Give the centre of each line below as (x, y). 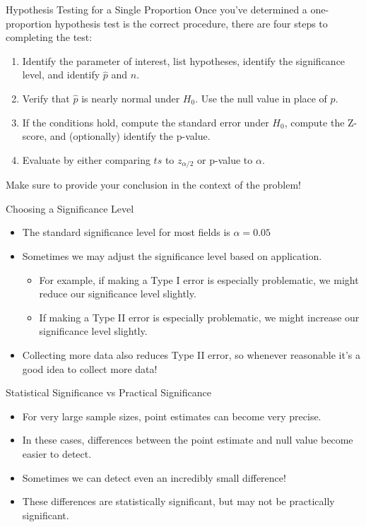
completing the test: (49, 37)
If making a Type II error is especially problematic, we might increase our (199, 317)
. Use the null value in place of (261, 98)
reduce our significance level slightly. (118, 294)
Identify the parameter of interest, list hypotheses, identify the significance (184, 60)
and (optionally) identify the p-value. (130, 136)
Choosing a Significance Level (70, 208)
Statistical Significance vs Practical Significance (108, 392)
